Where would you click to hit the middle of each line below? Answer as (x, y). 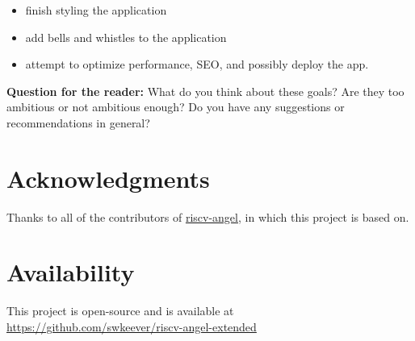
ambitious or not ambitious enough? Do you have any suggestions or (176, 107)
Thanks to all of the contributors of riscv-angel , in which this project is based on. (208, 216)
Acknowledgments (108, 178)
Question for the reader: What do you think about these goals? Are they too (205, 91)
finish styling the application (96, 10)
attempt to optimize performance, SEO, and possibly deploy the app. (197, 64)
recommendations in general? (78, 122)
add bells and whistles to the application (126, 37)
